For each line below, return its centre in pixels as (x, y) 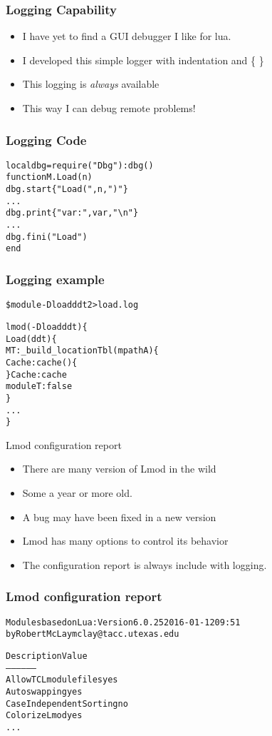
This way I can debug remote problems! (109, 108)
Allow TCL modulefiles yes (62, 680)
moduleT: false (39, 387)
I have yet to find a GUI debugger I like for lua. (127, 36)
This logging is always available (91, 84)
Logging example (55, 279)
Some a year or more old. (77, 493)
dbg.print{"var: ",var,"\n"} (72, 213)
